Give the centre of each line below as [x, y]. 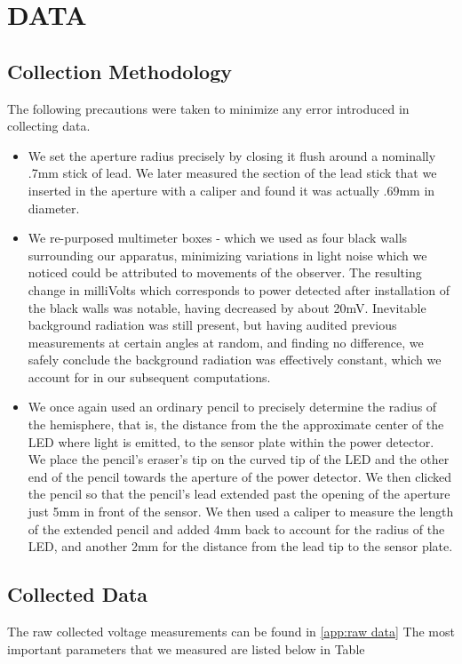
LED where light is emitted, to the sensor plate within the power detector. [231, 441]
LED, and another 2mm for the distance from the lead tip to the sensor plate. [240, 546]
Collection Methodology [119, 71]
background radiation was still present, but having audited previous [212, 325]
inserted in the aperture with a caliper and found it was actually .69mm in [231, 190]
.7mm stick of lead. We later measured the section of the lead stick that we [232, 173]
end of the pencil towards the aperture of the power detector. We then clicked [240, 476]
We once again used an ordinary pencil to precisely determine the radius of [232, 407]
